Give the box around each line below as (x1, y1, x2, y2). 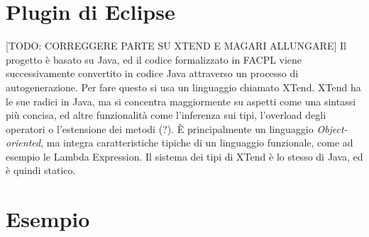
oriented (6, 135, 41, 150)
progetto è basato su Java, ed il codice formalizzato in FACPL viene (6, 52, 302, 67)
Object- (316, 121, 348, 136)
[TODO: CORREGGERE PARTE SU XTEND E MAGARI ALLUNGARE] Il (6, 38, 346, 53)
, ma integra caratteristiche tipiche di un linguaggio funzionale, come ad (40, 135, 353, 150)
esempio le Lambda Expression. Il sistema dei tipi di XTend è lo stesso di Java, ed (6, 149, 363, 163)
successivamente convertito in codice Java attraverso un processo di (6, 66, 299, 81)
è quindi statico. (6, 163, 76, 178)
